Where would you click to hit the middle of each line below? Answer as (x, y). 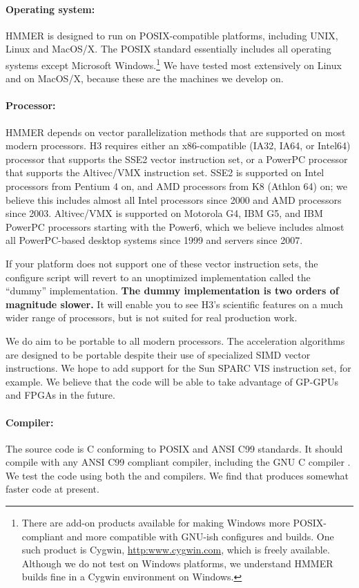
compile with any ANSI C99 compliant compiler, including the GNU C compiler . (178, 462)
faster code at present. (52, 489)
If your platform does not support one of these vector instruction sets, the (162, 263)
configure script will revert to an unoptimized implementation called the (158, 277)
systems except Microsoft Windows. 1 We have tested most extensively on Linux (174, 64)
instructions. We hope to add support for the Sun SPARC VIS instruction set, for (178, 368)
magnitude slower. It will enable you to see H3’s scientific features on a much (174, 304)
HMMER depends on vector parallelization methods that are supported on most (176, 132)
